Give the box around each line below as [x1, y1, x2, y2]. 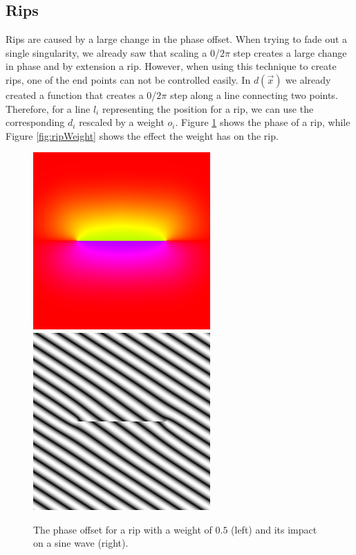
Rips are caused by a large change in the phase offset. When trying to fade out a [6, 32, 348, 46]
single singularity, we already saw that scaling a [6, 45, 207, 60]
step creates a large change [233, 45, 347, 60]
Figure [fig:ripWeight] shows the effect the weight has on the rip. [6, 128, 279, 143]
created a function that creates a [6, 87, 144, 102]
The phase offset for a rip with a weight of [33, 522, 212, 536]
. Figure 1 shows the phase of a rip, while [175, 115, 350, 129]
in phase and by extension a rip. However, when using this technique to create [6, 59, 337, 73]
